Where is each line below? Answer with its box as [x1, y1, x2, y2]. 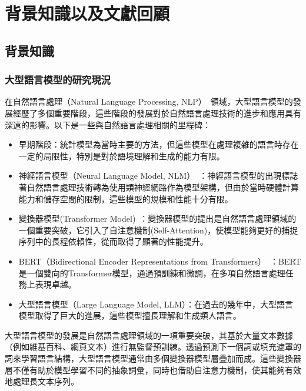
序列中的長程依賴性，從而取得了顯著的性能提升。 [18, 235, 208, 248]
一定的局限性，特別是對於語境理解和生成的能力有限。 [18, 149, 225, 162]
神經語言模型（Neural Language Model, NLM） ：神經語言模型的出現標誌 [18, 169, 298, 182]
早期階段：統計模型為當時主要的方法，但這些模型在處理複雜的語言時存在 [18, 138, 299, 151]
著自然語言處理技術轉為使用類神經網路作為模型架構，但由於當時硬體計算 [18, 181, 299, 193]
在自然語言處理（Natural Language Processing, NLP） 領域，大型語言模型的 [5, 95, 293, 108]
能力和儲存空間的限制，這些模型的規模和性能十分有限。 [18, 192, 233, 205]
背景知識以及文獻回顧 [5, 1, 170, 25]
